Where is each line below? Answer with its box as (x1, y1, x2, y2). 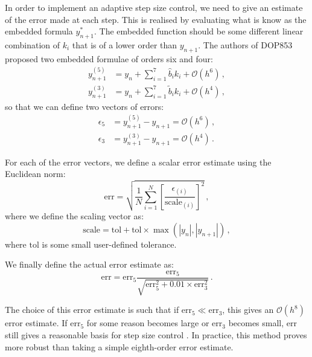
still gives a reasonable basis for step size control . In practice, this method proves (5, 329, 307, 341)
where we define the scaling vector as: (5, 210, 144, 222)
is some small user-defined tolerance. (42, 237, 177, 250)
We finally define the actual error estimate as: (5, 258, 174, 271)
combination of (5, 38, 60, 51)
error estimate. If (5, 317, 68, 329)
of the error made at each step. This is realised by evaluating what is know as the (5, 13, 307, 25)
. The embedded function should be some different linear (94, 25, 304, 37)
